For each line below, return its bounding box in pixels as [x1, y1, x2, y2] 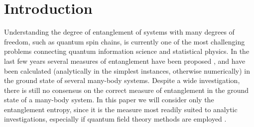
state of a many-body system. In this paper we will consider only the [4, 94, 214, 105]
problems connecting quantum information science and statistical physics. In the [4, 46, 250, 56]
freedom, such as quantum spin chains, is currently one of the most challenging [4, 36, 245, 46]
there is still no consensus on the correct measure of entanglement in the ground [4, 85, 249, 95]
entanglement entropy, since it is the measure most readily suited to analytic [4, 104, 238, 114]
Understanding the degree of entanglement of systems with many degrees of [4, 27, 235, 37]
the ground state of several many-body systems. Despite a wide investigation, [4, 75, 240, 85]
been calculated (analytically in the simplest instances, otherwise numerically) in [4, 65, 250, 76]
